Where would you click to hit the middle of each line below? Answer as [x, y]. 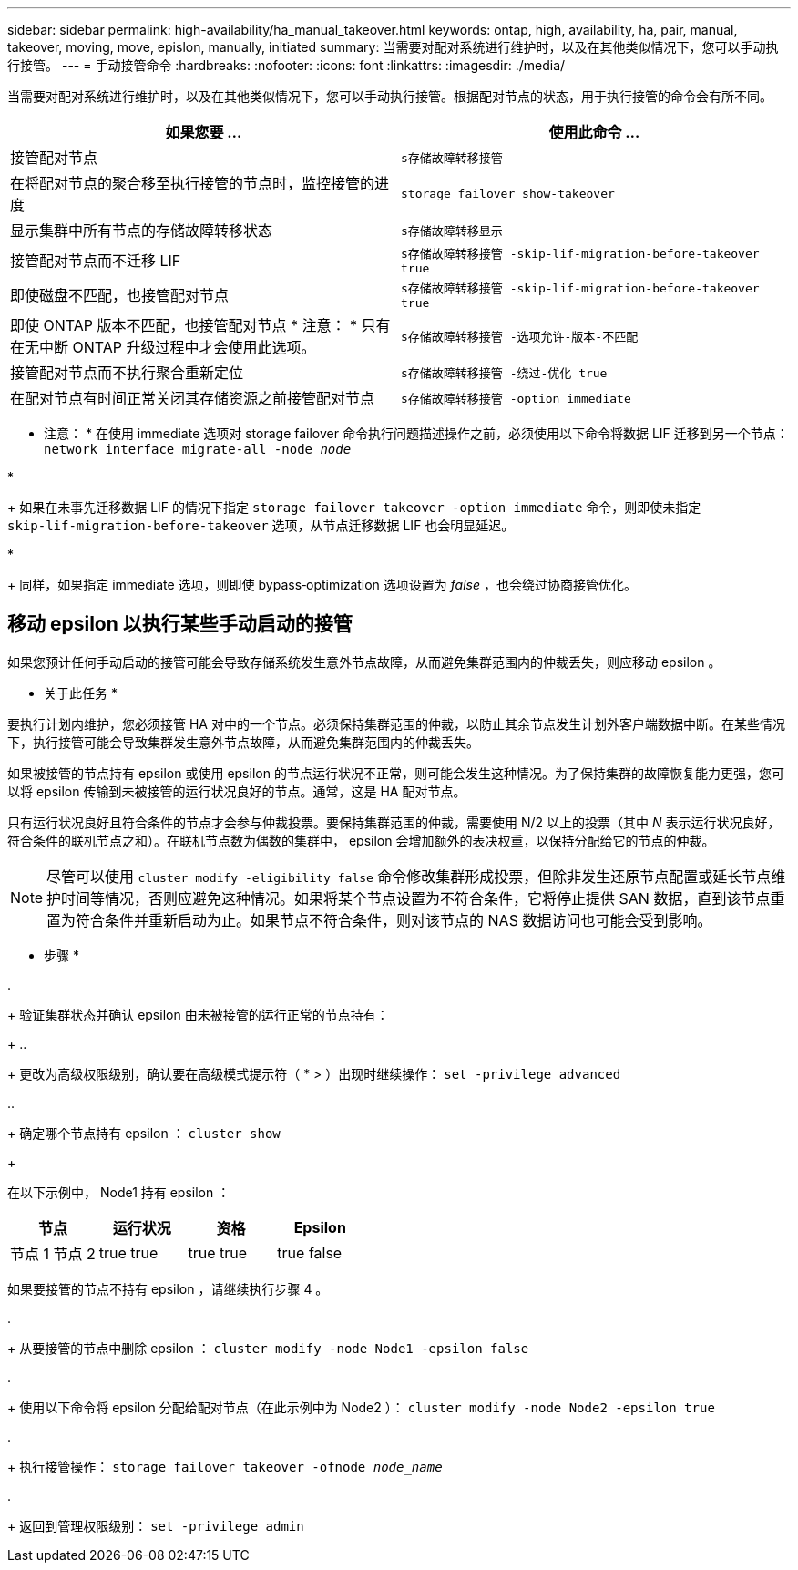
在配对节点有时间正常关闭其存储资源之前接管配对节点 [193, 398]
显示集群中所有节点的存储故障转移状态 [142, 231]
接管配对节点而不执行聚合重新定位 [127, 373]
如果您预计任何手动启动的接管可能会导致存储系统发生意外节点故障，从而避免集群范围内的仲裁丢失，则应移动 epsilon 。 [364, 662]
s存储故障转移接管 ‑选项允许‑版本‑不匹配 [520, 336]
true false [310, 1252]
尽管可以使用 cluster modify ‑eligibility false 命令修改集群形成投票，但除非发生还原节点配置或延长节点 [409, 876]
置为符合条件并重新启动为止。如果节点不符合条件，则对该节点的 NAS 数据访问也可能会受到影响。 [379, 920]
